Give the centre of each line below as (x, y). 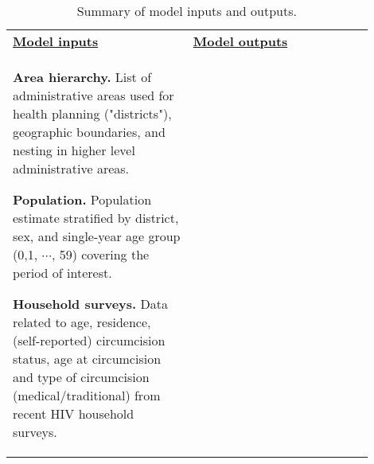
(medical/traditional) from (87, 395)
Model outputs (240, 41)
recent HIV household (74, 413)
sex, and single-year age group (97, 236)
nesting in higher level (74, 150)
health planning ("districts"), (92, 113)
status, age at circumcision (87, 359)
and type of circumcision (81, 377)
